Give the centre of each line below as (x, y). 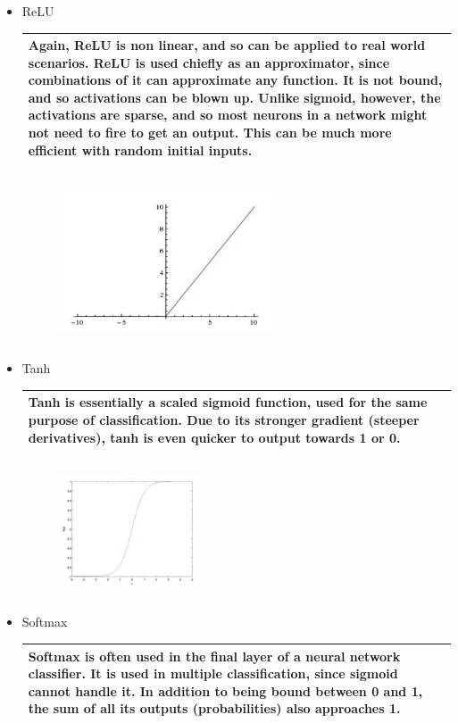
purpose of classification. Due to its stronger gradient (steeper (224, 420)
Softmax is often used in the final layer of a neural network (214, 656)
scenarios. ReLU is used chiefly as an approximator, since (209, 62)
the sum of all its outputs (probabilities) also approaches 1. (214, 708)
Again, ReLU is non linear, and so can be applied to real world (227, 45)
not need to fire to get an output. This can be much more (210, 133)
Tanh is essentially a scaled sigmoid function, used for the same (228, 402)
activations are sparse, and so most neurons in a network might (228, 115)
